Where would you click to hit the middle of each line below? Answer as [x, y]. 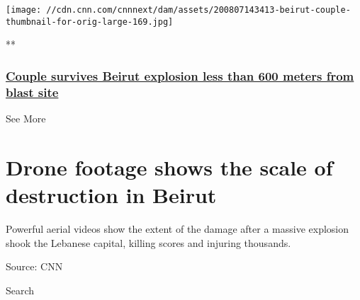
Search [20, 290]
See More [26, 119]
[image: [24, 10]
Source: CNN [34, 266]
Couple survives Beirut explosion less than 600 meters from [180, 75]
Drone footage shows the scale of [169, 167]
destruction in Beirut [111, 195]
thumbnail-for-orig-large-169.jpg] [90, 22]
